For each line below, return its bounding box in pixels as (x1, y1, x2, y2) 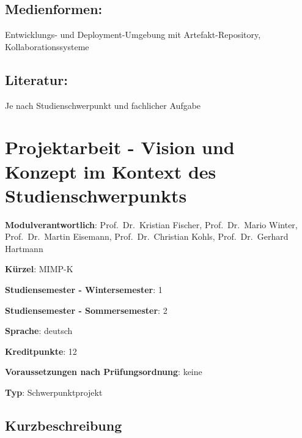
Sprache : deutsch (5, 324, 73, 337)
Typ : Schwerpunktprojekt (5, 386, 103, 399)
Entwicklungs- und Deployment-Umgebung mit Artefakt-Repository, (5, 28, 261, 41)
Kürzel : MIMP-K (5, 262, 73, 275)
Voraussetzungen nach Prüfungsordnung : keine (5, 365, 202, 378)
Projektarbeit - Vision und (5, 135, 235, 160)
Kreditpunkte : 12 (5, 344, 77, 357)
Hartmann (5, 242, 43, 254)
